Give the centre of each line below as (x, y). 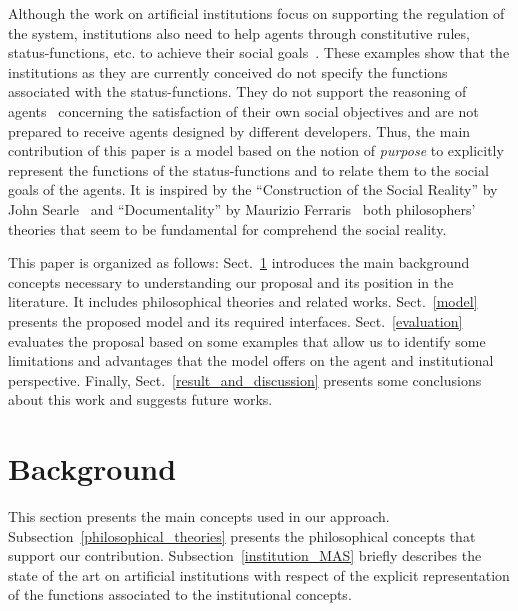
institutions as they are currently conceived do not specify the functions (228, 71)
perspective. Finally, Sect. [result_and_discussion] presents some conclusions (245, 379)
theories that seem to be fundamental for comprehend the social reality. (227, 228)
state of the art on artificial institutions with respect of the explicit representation (259, 574)
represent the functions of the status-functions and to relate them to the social (248, 169)
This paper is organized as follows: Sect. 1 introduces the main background (239, 262)
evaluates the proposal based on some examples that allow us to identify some (247, 340)
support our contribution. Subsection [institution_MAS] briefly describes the (245, 555)
